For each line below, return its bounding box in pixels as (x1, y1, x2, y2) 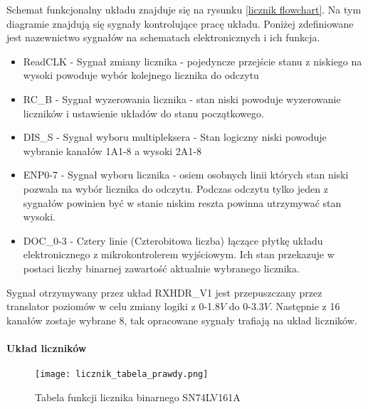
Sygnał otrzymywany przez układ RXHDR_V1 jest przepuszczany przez (6, 285, 322, 299)
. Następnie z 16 (269, 299, 340, 314)
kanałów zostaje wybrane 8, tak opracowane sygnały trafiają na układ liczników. (6, 312, 357, 327)
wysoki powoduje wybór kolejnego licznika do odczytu (23, 68, 259, 83)
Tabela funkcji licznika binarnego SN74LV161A (35, 389, 241, 404)
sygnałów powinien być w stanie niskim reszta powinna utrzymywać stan (23, 195, 342, 210)
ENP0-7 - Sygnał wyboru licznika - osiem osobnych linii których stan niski (23, 167, 349, 182)
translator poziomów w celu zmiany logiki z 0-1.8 (6, 299, 220, 314)
